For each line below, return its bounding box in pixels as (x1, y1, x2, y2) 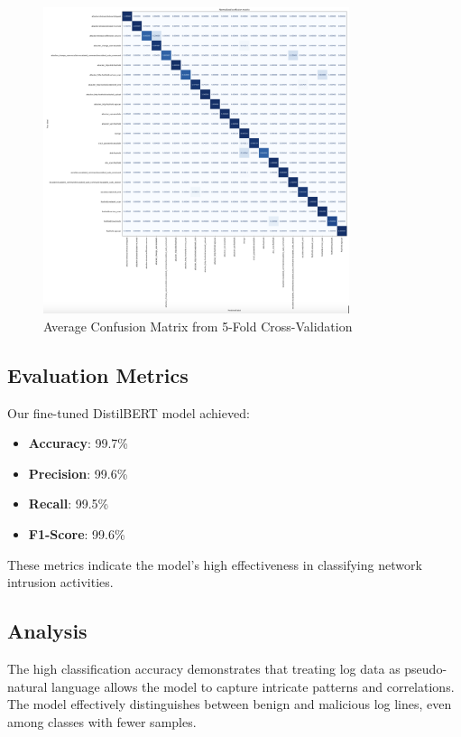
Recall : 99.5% (28, 494, 109, 513)
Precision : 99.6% (28, 463, 128, 482)
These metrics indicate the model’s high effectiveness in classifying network (7, 555, 422, 574)
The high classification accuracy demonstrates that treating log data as (7, 658, 401, 677)
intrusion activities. (7, 573, 114, 592)
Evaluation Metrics (7, 360, 189, 388)
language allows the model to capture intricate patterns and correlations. (51, 676, 455, 695)
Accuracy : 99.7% (28, 434, 128, 452)
